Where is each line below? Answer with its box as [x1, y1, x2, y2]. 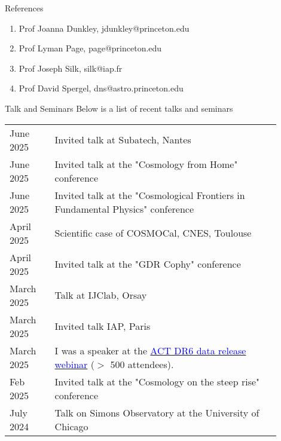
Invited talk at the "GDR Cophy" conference [54, 257, 241, 271]
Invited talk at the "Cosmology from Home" [54, 157, 238, 171]
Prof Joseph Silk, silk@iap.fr [19, 62, 123, 74]
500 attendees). [110, 357, 174, 371]
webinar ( [54, 357, 94, 371]
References [5, 2, 44, 14]
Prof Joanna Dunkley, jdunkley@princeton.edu [19, 22, 190, 34]
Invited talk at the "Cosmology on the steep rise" [54, 374, 260, 388]
